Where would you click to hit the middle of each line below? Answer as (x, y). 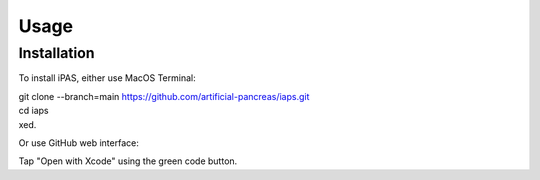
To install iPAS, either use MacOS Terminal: (107, 78)
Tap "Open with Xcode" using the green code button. (128, 161)
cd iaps (33, 111)
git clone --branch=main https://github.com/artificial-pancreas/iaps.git (164, 96)
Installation (56, 53)
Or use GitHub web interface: (78, 142)
